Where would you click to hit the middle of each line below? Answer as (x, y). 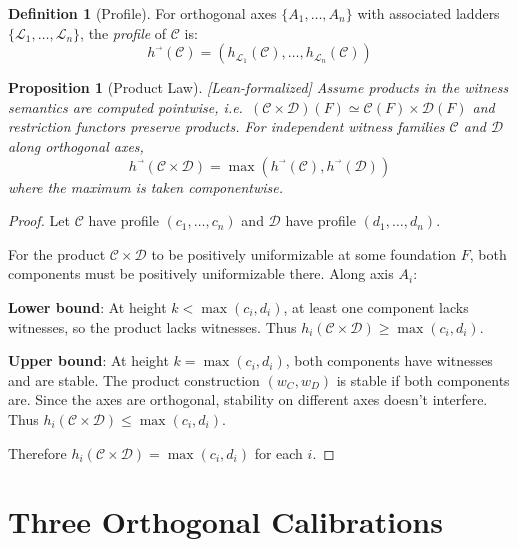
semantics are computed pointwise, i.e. (125, 106)
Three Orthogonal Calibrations (225, 521)
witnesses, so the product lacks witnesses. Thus (152, 326)
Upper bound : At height (88, 360)
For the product (57, 253)
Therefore (37, 452)
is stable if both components (423, 379)
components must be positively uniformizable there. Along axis (201, 273)
